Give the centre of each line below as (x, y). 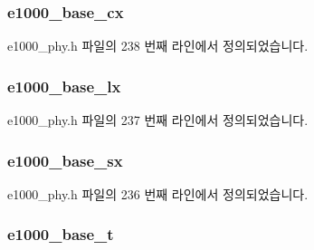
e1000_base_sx (65, 160)
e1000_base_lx (64, 86)
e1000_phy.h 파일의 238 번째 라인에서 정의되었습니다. (158, 46)
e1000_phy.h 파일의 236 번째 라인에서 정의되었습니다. (158, 193)
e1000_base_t (61, 234)
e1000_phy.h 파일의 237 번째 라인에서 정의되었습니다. (158, 120)
